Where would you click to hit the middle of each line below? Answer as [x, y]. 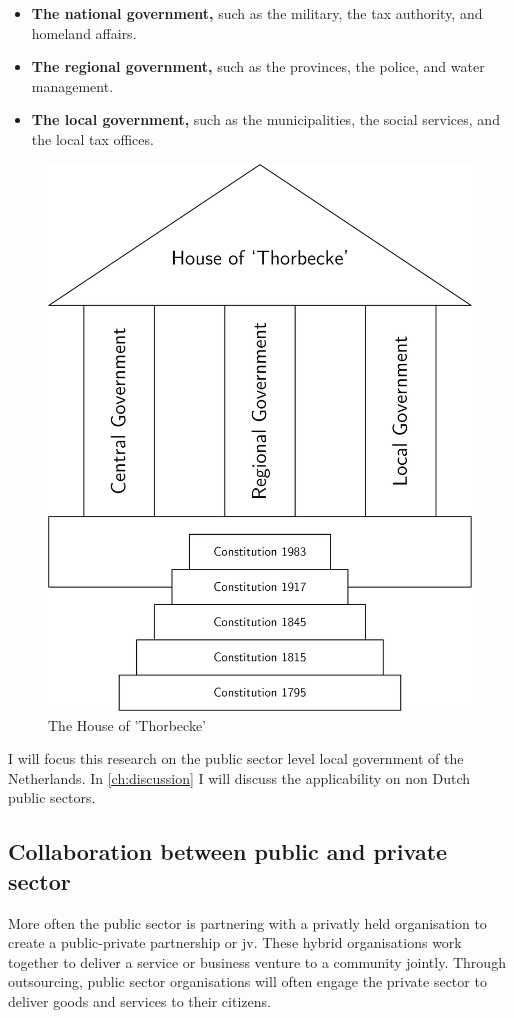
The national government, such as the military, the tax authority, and [257, 13]
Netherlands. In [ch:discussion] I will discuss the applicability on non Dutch [239, 777]
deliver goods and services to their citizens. [139, 1001]
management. [72, 85]
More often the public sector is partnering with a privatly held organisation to [247, 922]
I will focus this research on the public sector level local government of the [236, 758]
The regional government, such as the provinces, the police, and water [258, 66]
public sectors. [52, 797]
